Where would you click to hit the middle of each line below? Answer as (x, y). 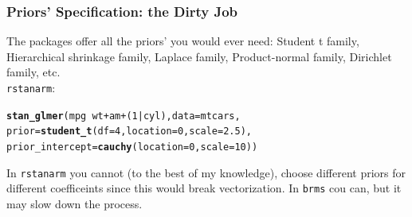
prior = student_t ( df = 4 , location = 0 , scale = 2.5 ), (129, 132)
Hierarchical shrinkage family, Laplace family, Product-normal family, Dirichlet (199, 56)
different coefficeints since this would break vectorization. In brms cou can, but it (204, 188)
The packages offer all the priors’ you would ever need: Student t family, (183, 41)
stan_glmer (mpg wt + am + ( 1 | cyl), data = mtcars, (124, 116)
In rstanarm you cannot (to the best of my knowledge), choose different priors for (206, 172)
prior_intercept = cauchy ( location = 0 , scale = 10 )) (132, 147)
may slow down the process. (75, 203)
